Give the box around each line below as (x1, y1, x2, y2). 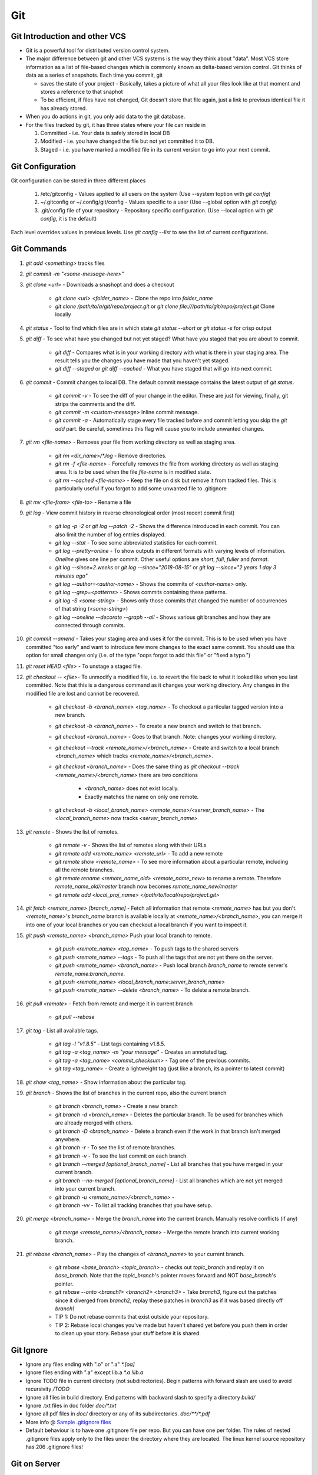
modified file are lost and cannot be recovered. (25, 690, 140, 697)
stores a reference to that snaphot (40, 88, 123, 96)
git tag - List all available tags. (25, 1027, 98, 1034)
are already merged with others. (55, 1119, 133, 1126)
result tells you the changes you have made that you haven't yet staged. (55, 357, 230, 364)
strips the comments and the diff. (55, 400, 135, 407)
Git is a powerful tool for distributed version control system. (25, 47, 170, 54)
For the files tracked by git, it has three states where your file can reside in (25, 121, 206, 128)
